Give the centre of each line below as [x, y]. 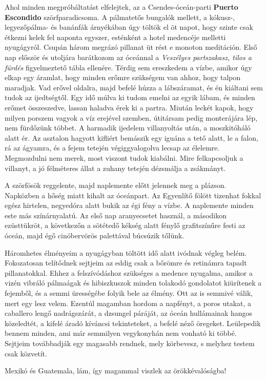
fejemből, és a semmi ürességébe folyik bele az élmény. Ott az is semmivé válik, [129, 293]
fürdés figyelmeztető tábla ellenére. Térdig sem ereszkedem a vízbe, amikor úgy [128, 67]
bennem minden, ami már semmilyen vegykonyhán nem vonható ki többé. [121, 333]
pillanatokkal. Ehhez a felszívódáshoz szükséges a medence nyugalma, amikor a [129, 272]
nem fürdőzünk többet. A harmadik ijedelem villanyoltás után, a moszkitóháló [128, 128]
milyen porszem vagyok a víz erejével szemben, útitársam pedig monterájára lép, [131, 117]
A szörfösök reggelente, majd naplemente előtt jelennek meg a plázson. [116, 185]
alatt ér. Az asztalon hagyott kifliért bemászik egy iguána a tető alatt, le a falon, [131, 137]
